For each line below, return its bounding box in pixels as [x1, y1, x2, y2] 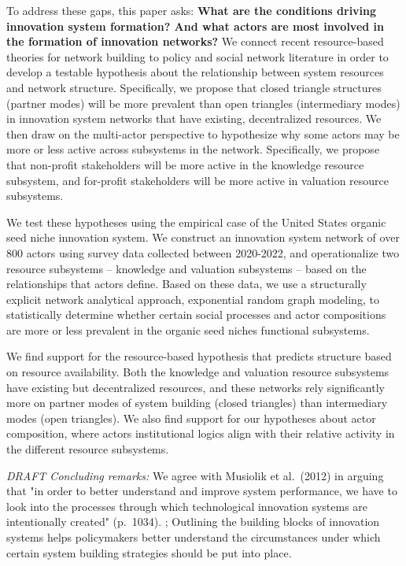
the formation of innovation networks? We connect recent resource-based [6, 33, 384, 50]
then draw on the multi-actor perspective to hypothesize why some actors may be [6, 125, 400, 142]
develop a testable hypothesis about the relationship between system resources [6, 64, 384, 80]
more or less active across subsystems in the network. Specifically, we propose [6, 141, 380, 157]
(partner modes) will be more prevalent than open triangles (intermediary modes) [6, 94, 400, 111]
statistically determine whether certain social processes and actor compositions [6, 306, 386, 323]
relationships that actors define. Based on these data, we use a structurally [6, 276, 367, 292]
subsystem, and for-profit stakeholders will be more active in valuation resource [6, 172, 389, 188]
